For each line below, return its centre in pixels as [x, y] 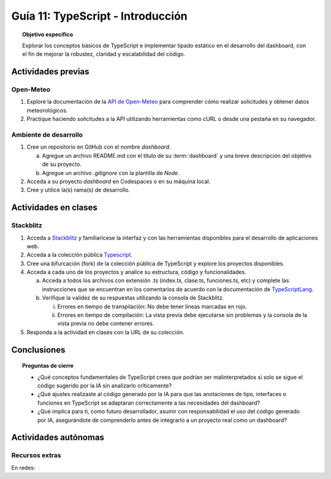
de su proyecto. [62, 164]
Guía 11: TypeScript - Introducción [100, 16]
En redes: [23, 467]
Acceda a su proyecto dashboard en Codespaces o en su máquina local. [119, 181]
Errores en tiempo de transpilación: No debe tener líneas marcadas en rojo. [152, 306]
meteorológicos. [47, 110]
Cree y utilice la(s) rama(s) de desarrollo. [78, 190]
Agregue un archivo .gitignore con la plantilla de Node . [111, 173]
